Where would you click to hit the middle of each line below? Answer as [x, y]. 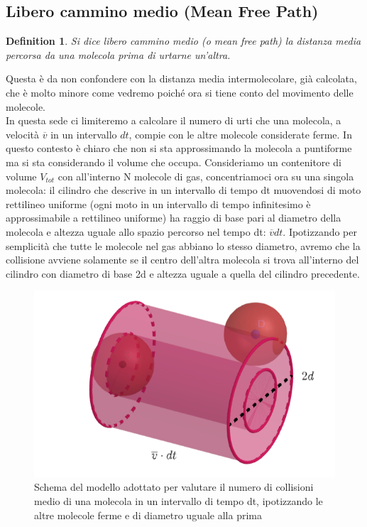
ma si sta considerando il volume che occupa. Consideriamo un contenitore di [174, 162]
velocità [23, 134]
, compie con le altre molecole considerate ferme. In [240, 134]
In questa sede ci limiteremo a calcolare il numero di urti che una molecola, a [174, 120]
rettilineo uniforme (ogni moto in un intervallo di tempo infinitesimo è [158, 203]
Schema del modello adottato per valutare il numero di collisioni [174, 487]
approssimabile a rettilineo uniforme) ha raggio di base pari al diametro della [174, 218]
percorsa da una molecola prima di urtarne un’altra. [118, 54]
